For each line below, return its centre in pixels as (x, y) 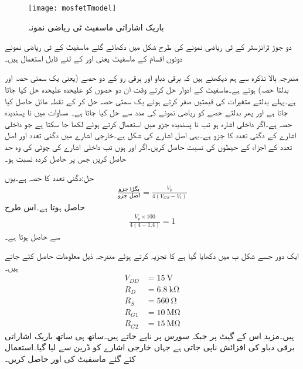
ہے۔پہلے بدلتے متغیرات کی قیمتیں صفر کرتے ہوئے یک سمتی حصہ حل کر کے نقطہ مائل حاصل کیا (150, 100)
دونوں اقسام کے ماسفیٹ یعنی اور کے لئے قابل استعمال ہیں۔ (94, 58)
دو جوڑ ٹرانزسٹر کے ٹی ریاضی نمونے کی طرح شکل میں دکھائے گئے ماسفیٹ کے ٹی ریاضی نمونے (148, 47)
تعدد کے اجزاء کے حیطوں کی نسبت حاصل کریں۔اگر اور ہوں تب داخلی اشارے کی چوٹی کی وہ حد (149, 146)
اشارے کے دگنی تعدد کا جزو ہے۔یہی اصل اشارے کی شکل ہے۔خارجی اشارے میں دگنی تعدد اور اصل (151, 135)
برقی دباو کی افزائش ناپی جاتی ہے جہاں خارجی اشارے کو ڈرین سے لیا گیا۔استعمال (150, 347)
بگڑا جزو (129, 189)
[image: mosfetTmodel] (72, 8)
